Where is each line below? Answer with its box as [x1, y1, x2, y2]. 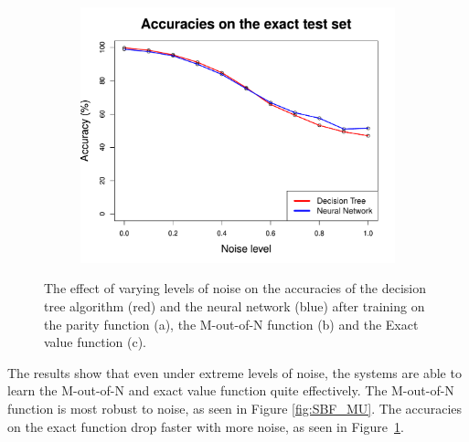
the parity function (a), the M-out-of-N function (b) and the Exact [44, 314, 419, 333]
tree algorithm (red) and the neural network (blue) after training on [44, 297, 425, 316]
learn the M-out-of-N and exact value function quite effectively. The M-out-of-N [7, 381, 454, 400]
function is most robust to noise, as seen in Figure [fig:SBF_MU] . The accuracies [7, 398, 463, 417]
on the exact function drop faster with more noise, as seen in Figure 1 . [7, 416, 404, 436]
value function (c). [44, 332, 147, 352]
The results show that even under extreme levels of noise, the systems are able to [7, 363, 462, 382]
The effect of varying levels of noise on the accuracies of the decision [44, 279, 426, 298]
